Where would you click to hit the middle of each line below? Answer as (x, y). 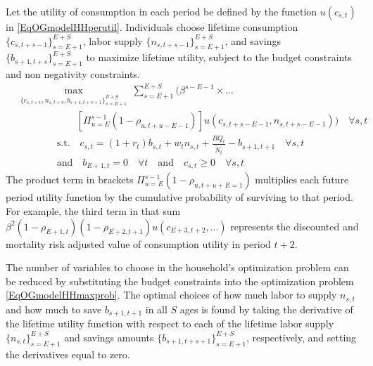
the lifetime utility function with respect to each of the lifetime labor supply (170, 323)
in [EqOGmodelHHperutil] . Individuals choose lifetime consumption (152, 27)
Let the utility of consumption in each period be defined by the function (162, 11)
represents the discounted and (295, 226)
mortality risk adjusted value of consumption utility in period (138, 243)
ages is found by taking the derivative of (266, 309)
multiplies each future (302, 179)
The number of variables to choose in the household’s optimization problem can (177, 267)
